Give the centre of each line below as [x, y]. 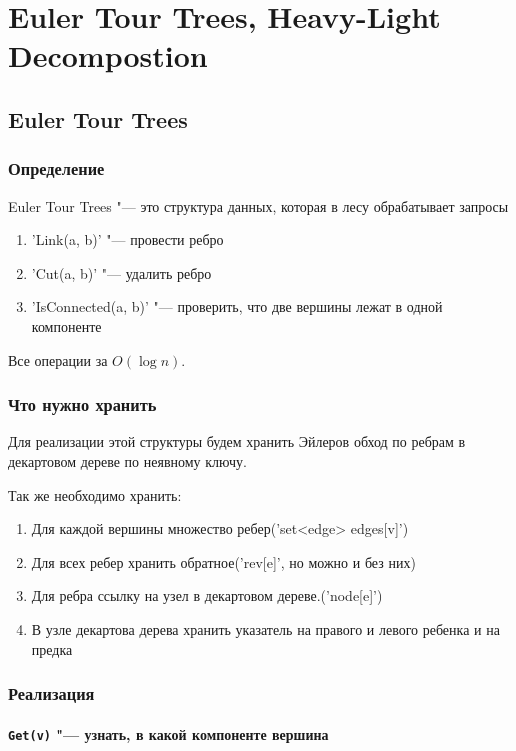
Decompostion [108, 55]
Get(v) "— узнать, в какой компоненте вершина [168, 733]
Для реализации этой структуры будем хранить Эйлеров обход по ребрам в [237, 441]
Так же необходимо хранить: [95, 494]
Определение [56, 168]
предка [52, 648]
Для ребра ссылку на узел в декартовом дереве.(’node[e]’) [207, 595]
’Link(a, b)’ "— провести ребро [127, 239]
